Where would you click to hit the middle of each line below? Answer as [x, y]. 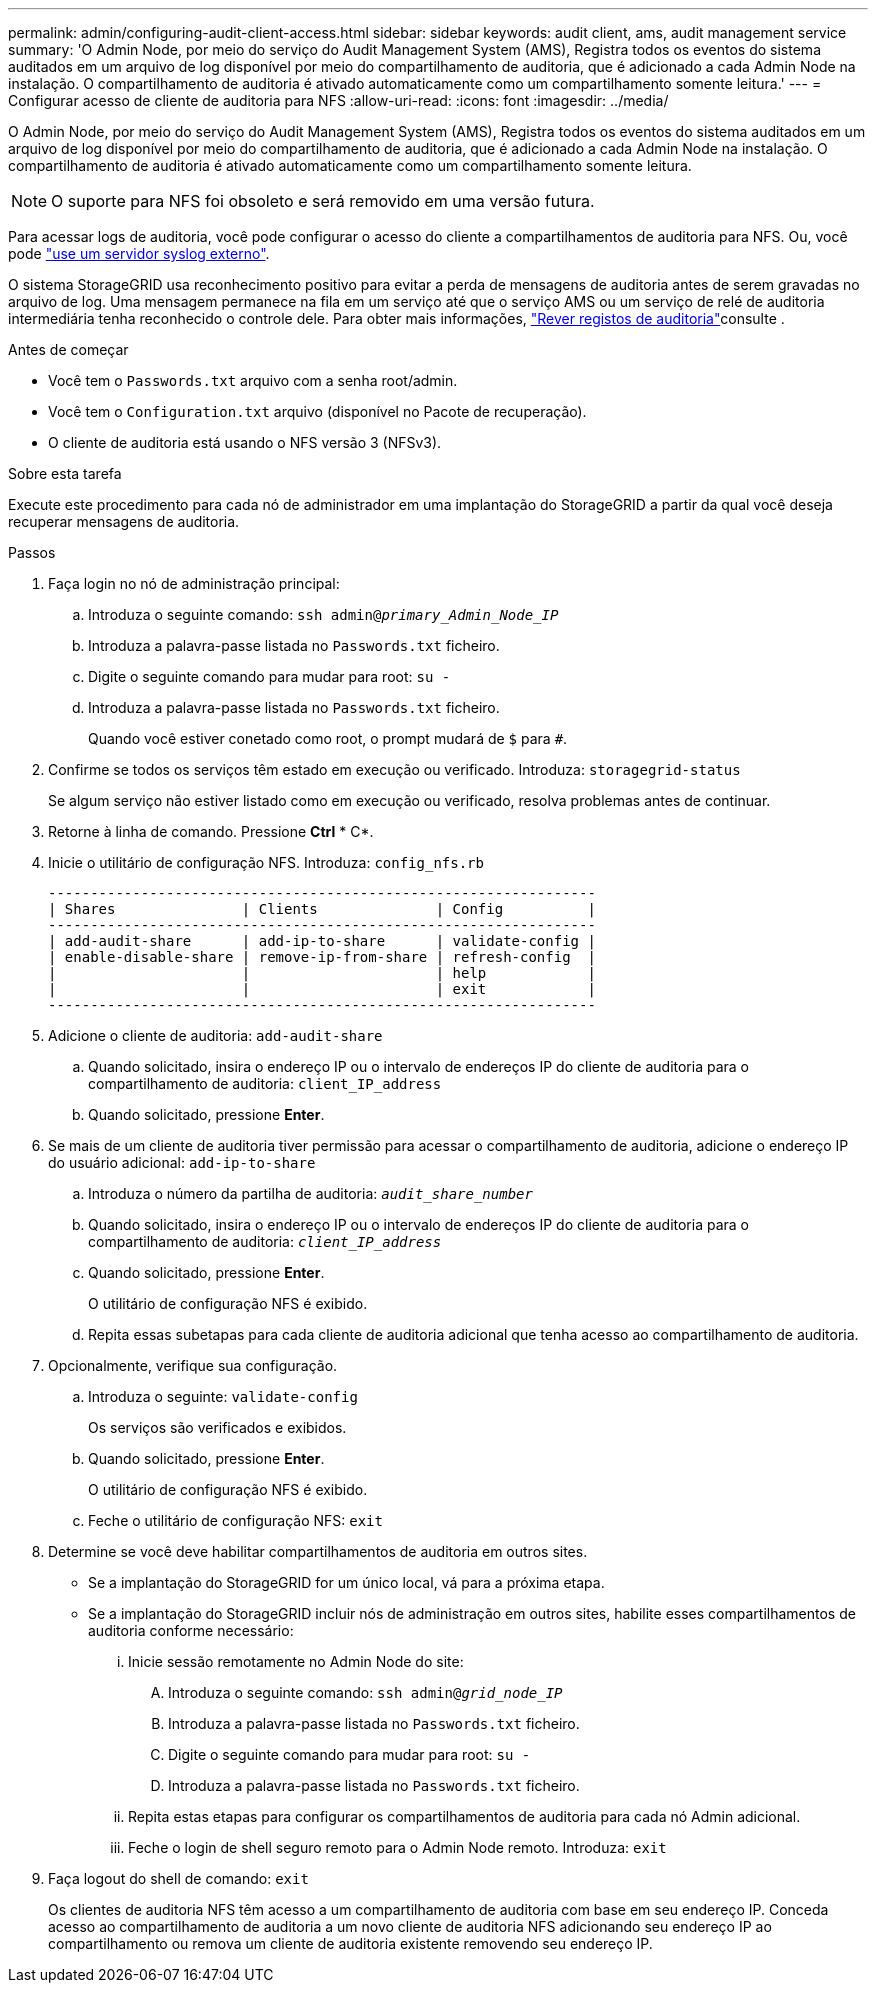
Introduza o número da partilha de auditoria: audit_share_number [310, 1193]
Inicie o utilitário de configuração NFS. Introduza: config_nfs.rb [266, 862]
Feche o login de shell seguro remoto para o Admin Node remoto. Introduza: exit [397, 1847]
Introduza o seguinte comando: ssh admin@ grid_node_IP [365, 1692]
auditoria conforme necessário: [191, 1630]
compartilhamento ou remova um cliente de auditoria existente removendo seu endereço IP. [350, 1943]
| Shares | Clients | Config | [322, 909]
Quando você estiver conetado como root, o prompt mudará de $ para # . [328, 738]
